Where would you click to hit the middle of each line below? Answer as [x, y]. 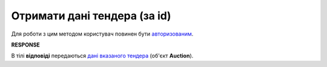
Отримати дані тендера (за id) [91, 16]
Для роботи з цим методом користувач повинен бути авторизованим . [102, 34]
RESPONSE [26, 45]
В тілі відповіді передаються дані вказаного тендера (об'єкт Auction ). [102, 56]
